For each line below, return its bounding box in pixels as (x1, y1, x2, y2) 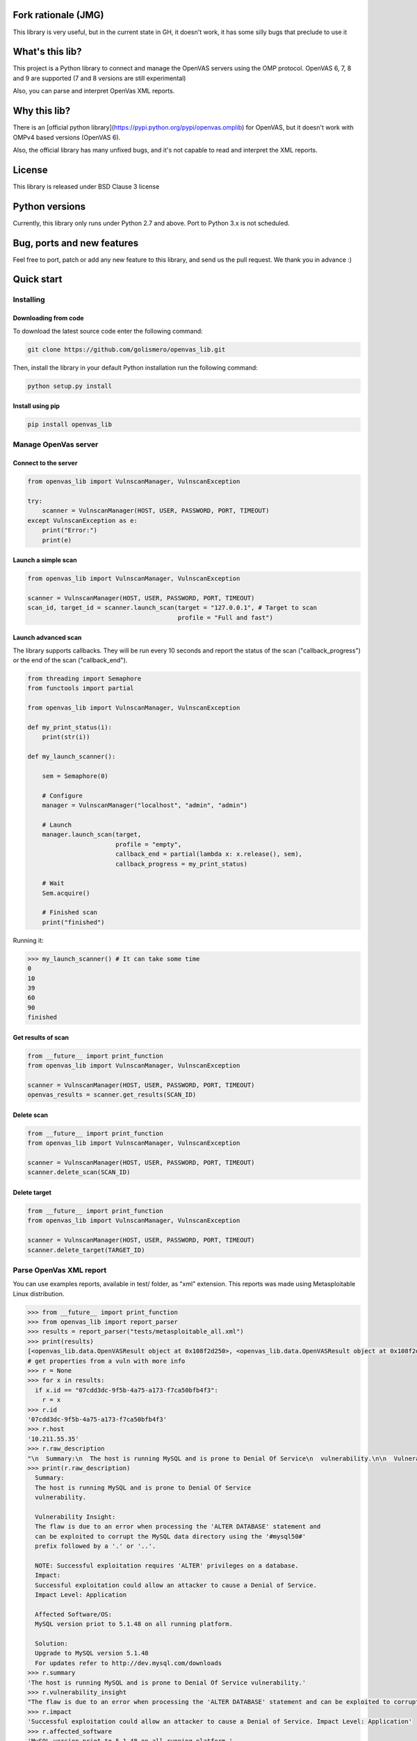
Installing (13, 295, 45, 304)
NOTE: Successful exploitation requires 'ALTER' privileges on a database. (35, 1561, 299, 1570)
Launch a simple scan (13, 556, 77, 564)
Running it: (13, 936, 44, 944)
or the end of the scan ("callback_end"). (13, 656, 128, 664)
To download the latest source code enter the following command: (13, 327, 203, 335)
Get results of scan (13, 1033, 69, 1041)
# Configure (42, 791, 83, 799)
